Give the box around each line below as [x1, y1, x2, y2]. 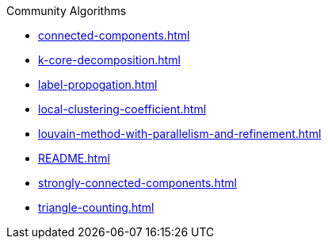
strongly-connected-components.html [38, 176, 237, 189]
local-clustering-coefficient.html [38, 102, 207, 116]
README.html [38, 151, 110, 165]
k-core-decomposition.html [38, 53, 181, 67]
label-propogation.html [38, 78, 158, 91]
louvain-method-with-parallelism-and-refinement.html [38, 127, 322, 140]
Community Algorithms [6, 4, 127, 17]
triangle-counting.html [38, 201, 154, 214]
